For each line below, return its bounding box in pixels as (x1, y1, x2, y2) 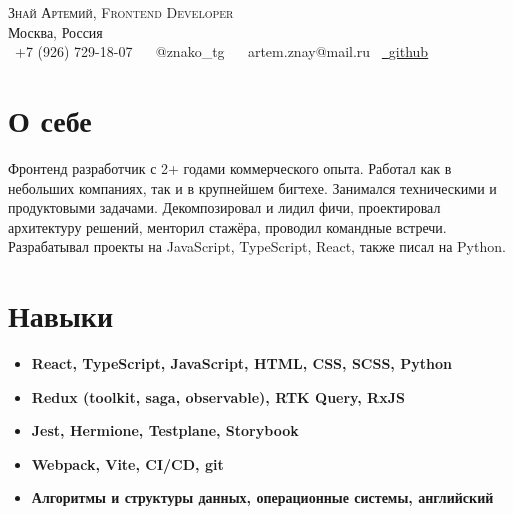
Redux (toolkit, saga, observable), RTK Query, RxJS (31, 386, 405, 407)
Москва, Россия (8, 21, 103, 42)
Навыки (8, 295, 114, 336)
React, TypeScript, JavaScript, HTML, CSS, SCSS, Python (31, 353, 452, 373)
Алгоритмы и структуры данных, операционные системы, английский (31, 487, 494, 508)
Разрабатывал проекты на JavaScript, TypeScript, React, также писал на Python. (8, 236, 506, 257)
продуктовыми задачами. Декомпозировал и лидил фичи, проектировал (8, 197, 441, 218)
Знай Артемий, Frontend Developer (8, 2, 234, 22)
